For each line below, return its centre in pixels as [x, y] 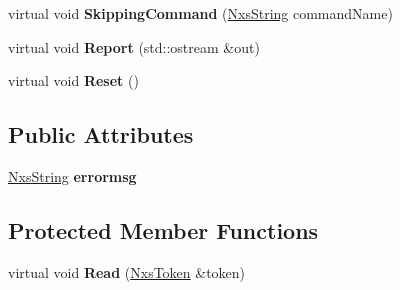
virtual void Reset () [73, 80]
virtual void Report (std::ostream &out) [134, 46]
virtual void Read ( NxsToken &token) [127, 271]
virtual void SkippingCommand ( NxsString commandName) [200, 13]
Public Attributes [101, 134]
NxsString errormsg [72, 175]
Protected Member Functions [163, 229]
